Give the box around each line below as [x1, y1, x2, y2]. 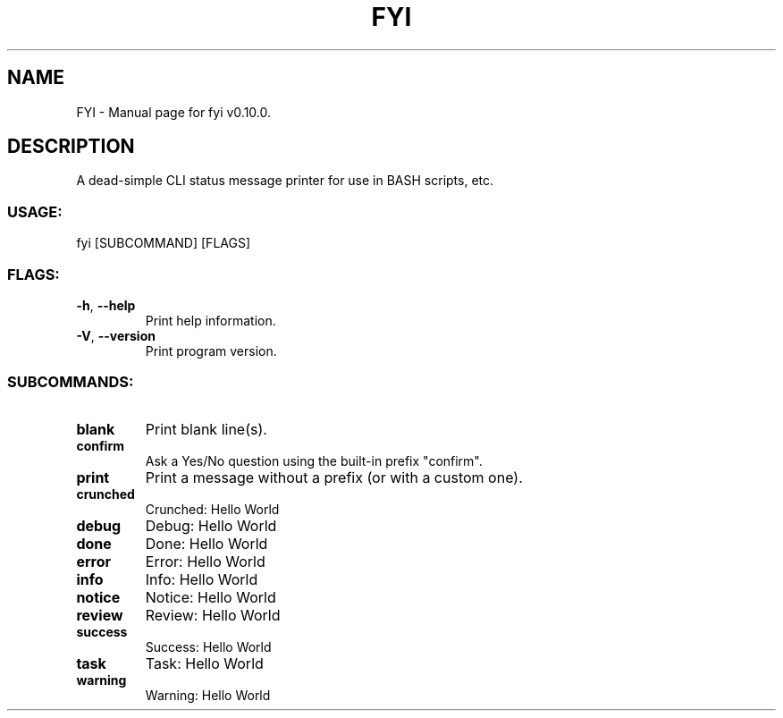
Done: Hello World [145, 534, 268, 553]
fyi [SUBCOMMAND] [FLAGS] [76, 235, 251, 251]
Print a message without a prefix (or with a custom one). [145, 468, 523, 486]
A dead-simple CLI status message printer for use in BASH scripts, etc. [76, 173, 494, 189]
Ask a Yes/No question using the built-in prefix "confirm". [145, 452, 483, 469]
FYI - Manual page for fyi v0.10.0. [76, 104, 272, 120]
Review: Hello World [145, 605, 281, 624]
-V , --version [76, 327, 156, 343]
